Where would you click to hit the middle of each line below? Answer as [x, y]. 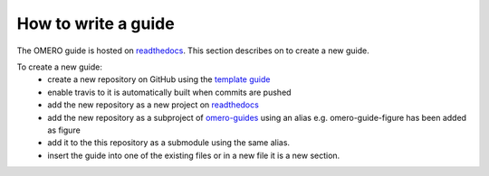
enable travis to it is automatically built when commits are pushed [169, 92]
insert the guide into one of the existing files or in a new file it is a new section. [194, 155]
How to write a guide [96, 23]
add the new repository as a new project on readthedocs [153, 105]
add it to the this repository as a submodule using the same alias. [168, 143]
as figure [64, 130]
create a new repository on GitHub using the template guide [159, 79]
